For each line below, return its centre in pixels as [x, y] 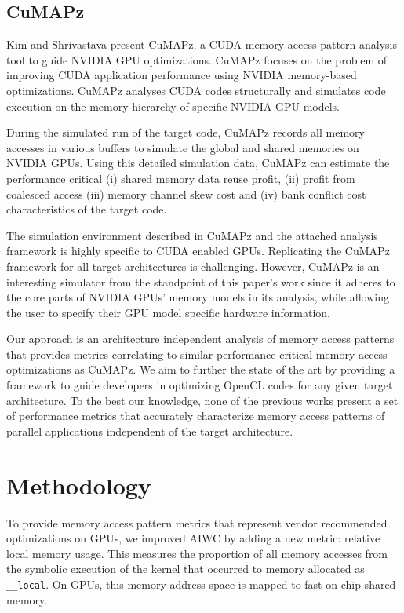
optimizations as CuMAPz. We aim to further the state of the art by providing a [201, 369]
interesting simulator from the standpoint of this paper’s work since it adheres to [201, 281]
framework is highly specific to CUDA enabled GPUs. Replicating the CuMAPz [198, 251]
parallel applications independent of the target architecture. [150, 431]
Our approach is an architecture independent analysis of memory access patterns [200, 339]
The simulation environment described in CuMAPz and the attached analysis [192, 235]
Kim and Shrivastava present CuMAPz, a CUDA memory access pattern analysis [202, 44]
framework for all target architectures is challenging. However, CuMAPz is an [193, 266]
